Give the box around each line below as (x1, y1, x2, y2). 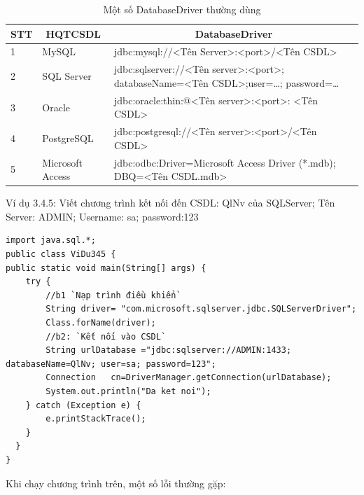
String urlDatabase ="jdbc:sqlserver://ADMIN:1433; (45, 345, 292, 356)
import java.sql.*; (6, 235, 96, 246)
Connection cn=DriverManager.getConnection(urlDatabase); (45, 372, 332, 383)
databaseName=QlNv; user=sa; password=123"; (6, 358, 216, 369)
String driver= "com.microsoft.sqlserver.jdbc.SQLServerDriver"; (45, 304, 357, 314)
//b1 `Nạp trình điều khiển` (45, 290, 181, 300)
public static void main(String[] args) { (6, 263, 206, 273)
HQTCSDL (45, 26, 101, 41)
